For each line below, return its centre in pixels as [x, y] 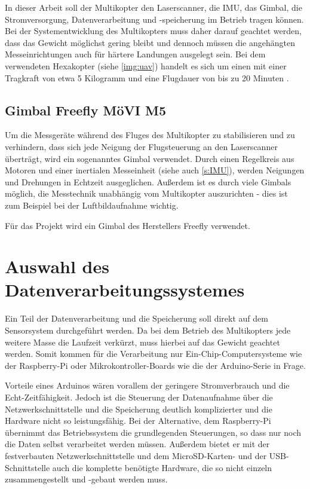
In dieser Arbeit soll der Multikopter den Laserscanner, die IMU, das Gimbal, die [154, 7]
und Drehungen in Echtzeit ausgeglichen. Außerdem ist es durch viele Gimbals [148, 181]
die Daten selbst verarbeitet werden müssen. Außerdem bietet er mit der [137, 444]
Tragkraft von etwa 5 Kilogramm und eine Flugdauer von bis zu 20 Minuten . [147, 77]
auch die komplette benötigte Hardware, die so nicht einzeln [162, 467]
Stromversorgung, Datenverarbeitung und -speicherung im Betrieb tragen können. [154, 19]
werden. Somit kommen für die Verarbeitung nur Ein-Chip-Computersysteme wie [154, 354]
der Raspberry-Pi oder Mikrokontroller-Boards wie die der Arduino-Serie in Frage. [155, 365]
